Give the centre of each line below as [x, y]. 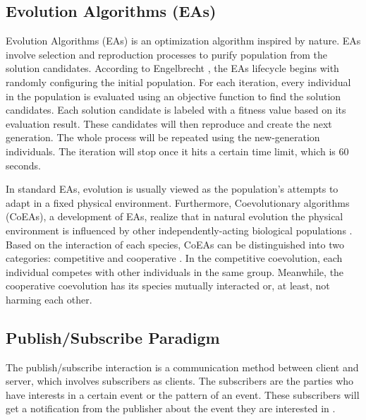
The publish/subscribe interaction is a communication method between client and [182, 367]
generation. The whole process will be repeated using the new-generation [163, 137]
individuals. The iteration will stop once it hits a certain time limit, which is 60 [177, 151]
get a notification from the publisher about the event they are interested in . [171, 408]
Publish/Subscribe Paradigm [113, 337]
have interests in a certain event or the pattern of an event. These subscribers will [183, 394]
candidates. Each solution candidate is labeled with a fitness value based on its [176, 110]
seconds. [23, 165]
